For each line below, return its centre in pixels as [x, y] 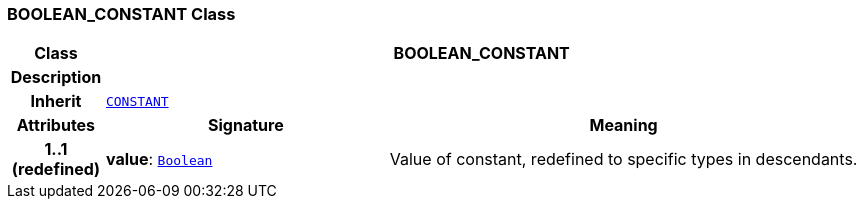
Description [56, 77]
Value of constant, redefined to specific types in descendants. [623, 159]
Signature [246, 125]
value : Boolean [159, 159]
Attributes [56, 125]
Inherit [56, 101]
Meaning [623, 125]
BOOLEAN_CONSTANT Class [121, 14]
